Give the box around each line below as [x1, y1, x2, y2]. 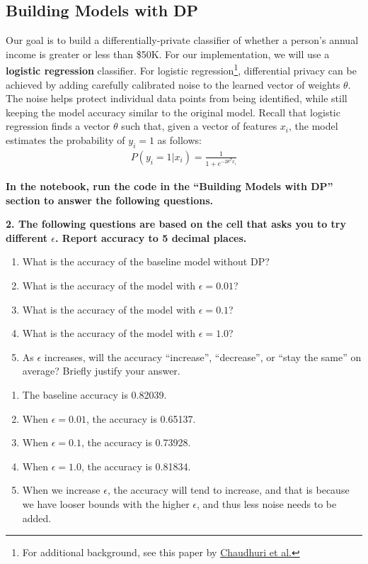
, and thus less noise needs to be [197, 496, 337, 511]
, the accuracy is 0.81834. [81, 458, 191, 473]
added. [22, 510, 52, 525]
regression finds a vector [6, 118, 110, 133]
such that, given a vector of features [121, 118, 277, 133]
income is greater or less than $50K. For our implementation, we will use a [6, 46, 330, 61]
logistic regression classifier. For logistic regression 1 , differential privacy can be [6, 61, 357, 78]
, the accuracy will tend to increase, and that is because [107, 482, 350, 497]
